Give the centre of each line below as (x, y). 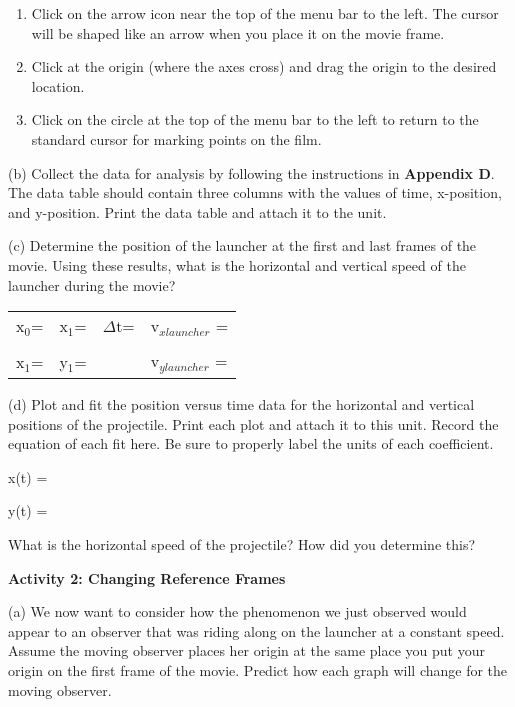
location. (58, 85)
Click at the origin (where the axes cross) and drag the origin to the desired (264, 66)
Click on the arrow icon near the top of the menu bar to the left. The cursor (265, 13)
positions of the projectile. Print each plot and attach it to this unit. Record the (253, 423)
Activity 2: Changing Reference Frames (147, 577)
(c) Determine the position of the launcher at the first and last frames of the (242, 245)
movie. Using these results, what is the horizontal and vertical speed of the (237, 264)
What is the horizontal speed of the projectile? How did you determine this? (242, 544)
